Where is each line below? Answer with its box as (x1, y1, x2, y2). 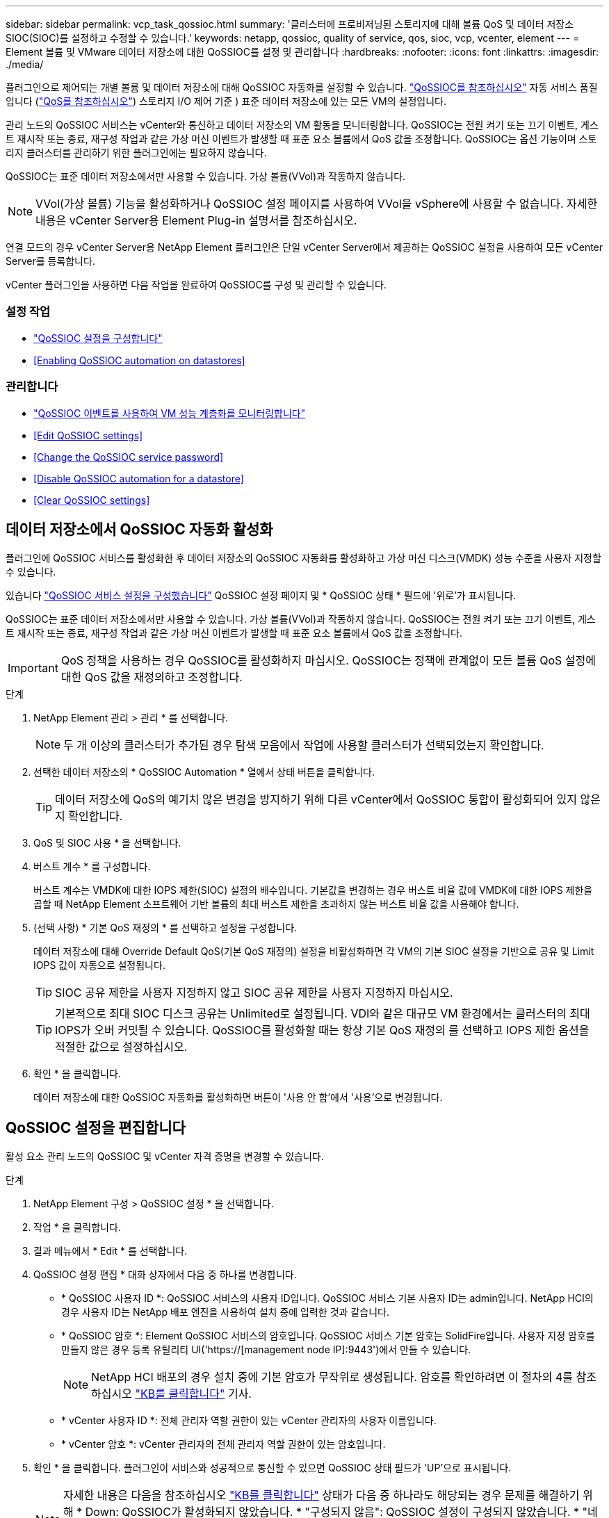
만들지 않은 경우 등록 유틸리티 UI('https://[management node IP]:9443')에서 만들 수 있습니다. (61, 1344, 471, 1356)
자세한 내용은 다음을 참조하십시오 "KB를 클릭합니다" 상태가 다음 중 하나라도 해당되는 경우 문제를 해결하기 (63, 1488, 580, 1503)
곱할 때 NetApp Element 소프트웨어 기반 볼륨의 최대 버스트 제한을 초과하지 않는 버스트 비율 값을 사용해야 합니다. (33, 898, 519, 911)
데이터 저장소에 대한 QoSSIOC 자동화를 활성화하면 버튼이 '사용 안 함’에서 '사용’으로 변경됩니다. (33, 1091, 443, 1104)
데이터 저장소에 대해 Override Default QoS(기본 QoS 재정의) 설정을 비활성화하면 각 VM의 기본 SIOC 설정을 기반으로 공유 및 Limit (33, 945, 594, 958)
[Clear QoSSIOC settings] (33, 493, 150, 506)
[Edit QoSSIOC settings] (33, 429, 143, 441)
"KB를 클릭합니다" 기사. (135, 1387, 252, 1401)
